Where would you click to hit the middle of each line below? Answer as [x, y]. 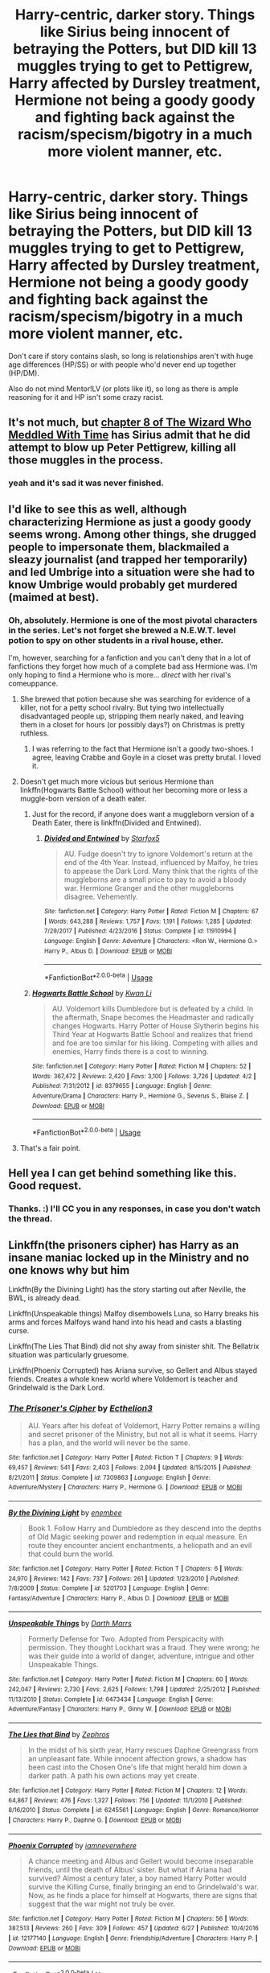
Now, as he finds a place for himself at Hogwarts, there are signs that [143, 1895]
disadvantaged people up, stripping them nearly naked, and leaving [132, 716]
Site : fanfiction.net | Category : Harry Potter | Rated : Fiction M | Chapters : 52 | [141, 1066]
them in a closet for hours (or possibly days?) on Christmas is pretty [132, 724]
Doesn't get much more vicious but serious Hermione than [117, 781]
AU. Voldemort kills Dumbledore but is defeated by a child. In [153, 1008]
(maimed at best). [54, 597]
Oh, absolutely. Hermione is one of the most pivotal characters [133, 620]
